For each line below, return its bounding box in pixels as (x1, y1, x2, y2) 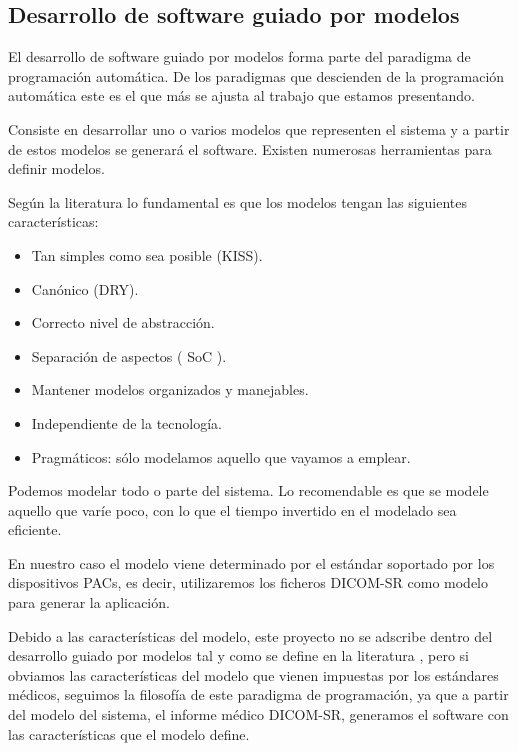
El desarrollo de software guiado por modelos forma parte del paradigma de (8, 46, 471, 67)
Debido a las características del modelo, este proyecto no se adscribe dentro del (8, 625, 493, 646)
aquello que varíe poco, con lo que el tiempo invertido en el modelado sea (8, 499, 457, 520)
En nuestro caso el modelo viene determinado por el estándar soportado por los (8, 552, 495, 573)
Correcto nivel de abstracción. (31, 312, 215, 333)
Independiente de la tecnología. (31, 412, 222, 433)
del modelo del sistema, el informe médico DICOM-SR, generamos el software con (8, 704, 509, 725)
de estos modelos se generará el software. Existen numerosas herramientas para (8, 138, 492, 159)
